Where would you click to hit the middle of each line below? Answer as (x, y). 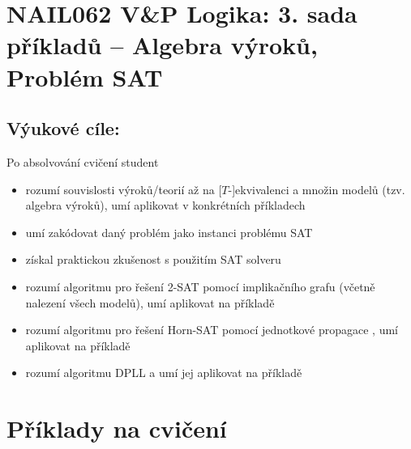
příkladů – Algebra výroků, (162, 45)
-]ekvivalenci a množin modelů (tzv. (317, 189)
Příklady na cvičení (117, 428)
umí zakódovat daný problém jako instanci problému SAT (169, 232)
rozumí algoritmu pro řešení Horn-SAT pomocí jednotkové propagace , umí (212, 330)
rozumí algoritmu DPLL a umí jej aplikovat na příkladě (164, 373)
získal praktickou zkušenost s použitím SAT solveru (153, 259)
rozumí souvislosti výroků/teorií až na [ (124, 189)
